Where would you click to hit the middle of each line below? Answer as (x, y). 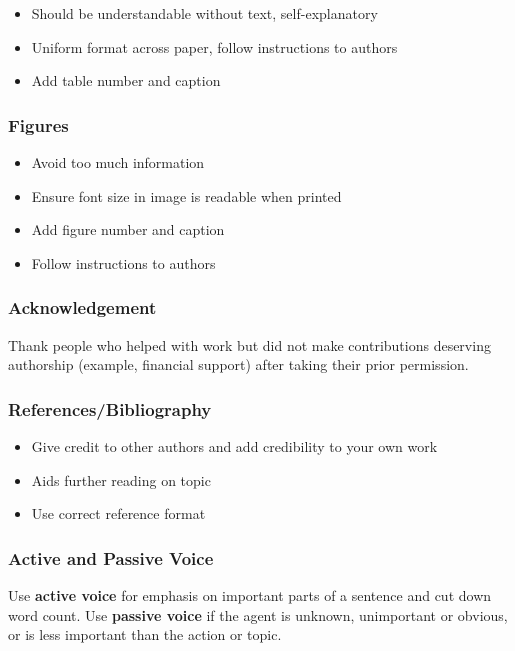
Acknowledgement (82, 307)
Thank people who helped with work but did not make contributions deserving (249, 344)
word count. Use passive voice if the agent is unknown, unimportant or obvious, (258, 614)
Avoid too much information (118, 162)
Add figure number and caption (128, 229)
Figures (38, 124)
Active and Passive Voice (111, 557)
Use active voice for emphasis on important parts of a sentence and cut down (250, 595)
